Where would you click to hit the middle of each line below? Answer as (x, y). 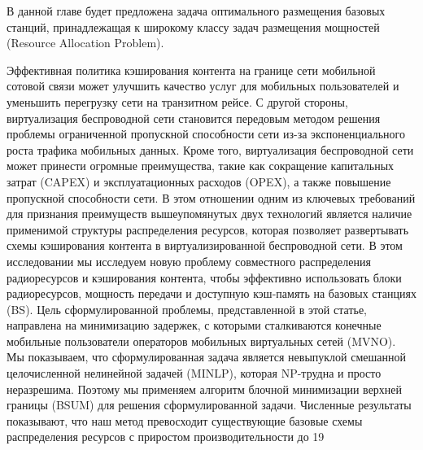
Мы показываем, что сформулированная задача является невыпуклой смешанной (207, 357)
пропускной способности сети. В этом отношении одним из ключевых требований (211, 197)
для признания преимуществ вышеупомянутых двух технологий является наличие (209, 214)
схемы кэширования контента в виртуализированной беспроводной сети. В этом (205, 245)
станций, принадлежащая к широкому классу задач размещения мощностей (193, 26)
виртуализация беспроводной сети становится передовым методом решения (194, 118)
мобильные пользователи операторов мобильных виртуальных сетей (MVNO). (201, 341)
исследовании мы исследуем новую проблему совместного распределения (189, 261)
